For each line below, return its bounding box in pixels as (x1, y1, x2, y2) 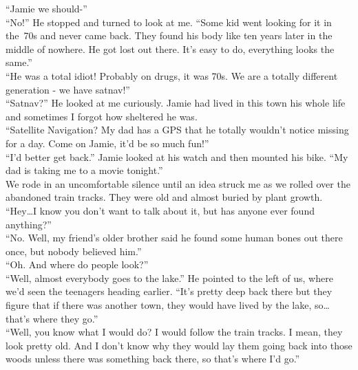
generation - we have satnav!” (6, 82, 130, 96)
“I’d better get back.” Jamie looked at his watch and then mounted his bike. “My (6, 149, 348, 164)
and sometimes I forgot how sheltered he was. (6, 109, 198, 123)
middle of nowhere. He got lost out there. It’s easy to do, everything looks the (6, 41, 335, 56)
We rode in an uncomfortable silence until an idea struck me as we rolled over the (6, 176, 350, 191)
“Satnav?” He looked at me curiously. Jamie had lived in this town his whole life (6, 96, 346, 110)
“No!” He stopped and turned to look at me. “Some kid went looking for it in (6, 14, 332, 29)
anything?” (6, 217, 52, 231)
